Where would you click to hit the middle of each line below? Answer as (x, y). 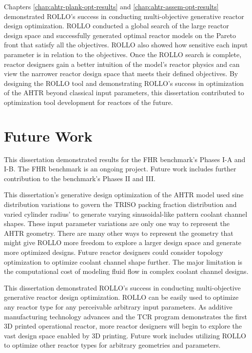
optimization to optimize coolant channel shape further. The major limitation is (123, 261)
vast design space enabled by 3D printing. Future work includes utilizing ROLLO (125, 335)
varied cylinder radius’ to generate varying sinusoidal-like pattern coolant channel (126, 214)
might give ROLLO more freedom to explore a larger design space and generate (123, 242)
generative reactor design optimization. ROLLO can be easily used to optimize (121, 297)
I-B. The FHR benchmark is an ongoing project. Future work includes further (120, 169)
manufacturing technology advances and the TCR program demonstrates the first (126, 316)
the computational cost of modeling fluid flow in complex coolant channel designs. (126, 271)
